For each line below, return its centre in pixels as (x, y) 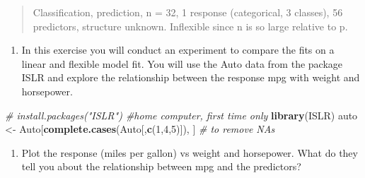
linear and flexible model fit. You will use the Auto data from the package (182, 63)
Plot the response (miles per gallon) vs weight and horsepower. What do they (190, 152)
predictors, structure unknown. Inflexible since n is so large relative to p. (190, 26)
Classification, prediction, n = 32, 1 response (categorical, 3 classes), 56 (188, 12)
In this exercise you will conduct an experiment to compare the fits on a (178, 50)
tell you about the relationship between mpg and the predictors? (161, 166)
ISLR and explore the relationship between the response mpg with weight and (191, 77)
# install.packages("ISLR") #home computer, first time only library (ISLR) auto (181, 115)
